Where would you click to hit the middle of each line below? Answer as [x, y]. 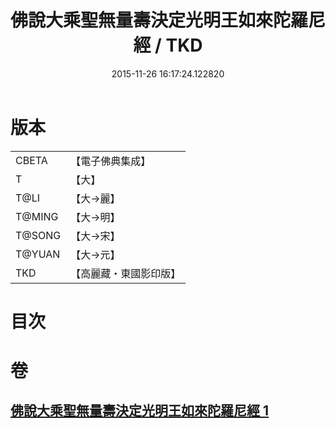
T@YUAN [38, 254]
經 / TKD [168, 45]
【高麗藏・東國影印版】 [126, 273]
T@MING [37, 216]
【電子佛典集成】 [111, 161]
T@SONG [38, 235]
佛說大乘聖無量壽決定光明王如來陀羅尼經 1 [140, 411]
